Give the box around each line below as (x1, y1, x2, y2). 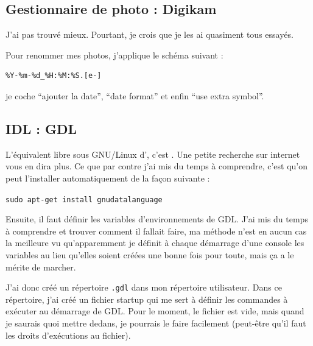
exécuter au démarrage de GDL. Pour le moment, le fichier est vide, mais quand (5, 305, 304, 317)
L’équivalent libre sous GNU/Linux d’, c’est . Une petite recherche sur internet (5, 147, 300, 160)
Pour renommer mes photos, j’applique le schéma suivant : (5, 48, 223, 61)
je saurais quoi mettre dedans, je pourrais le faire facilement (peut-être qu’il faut (5, 317, 306, 330)
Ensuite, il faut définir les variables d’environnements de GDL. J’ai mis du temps (5, 213, 308, 225)
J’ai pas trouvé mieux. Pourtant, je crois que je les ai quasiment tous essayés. (5, 28, 294, 41)
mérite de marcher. (5, 260, 76, 273)
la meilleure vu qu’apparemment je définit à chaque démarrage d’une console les (5, 236, 304, 249)
